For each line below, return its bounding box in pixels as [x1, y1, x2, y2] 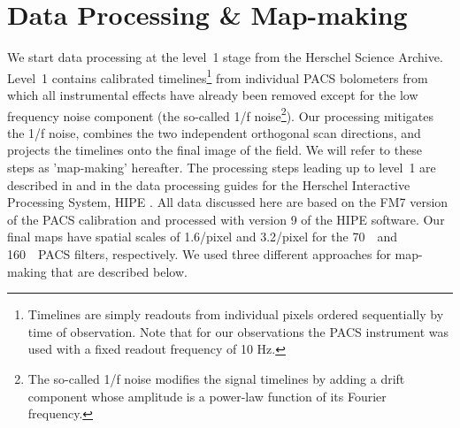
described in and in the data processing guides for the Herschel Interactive [7, 175, 410, 194]
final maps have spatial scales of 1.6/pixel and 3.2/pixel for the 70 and [7, 227, 397, 246]
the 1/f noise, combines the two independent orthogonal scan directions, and [7, 123, 421, 141]
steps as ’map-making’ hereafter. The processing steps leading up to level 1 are [7, 158, 436, 176]
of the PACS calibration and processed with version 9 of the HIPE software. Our [7, 210, 445, 228]
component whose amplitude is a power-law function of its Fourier [27, 386, 387, 405]
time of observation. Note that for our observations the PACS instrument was [27, 322, 449, 340]
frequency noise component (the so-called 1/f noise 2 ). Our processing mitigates [7, 103, 434, 125]
